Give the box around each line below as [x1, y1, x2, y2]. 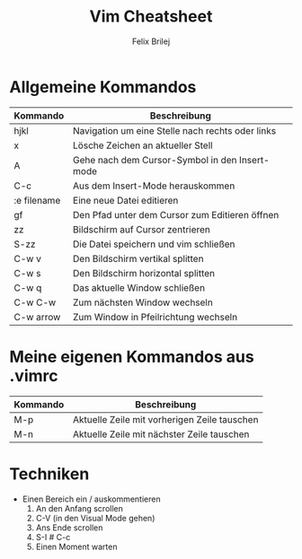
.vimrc [9, 365, 58, 386]
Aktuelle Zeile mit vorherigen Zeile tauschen [73, 413, 259, 425]
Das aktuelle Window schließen [73, 281, 205, 293]
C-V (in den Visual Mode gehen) [35, 512, 155, 523]
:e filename [13, 194, 61, 206]
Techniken [9, 464, 90, 484]
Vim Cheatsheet [89, 6, 213, 27]
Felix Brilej [131, 36, 171, 47]
